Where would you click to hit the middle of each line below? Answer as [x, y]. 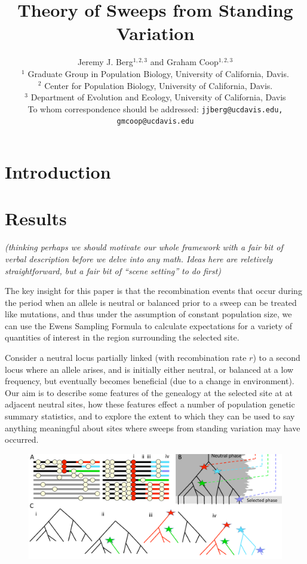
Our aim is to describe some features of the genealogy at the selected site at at [149, 392]
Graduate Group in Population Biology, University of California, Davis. [158, 73]
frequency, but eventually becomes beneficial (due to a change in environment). [150, 381]
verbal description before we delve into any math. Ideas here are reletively [139, 258]
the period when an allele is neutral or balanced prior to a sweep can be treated [151, 302]
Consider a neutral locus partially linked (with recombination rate [126, 358]
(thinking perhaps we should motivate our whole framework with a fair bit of [144, 247]
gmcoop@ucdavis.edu [155, 122]
